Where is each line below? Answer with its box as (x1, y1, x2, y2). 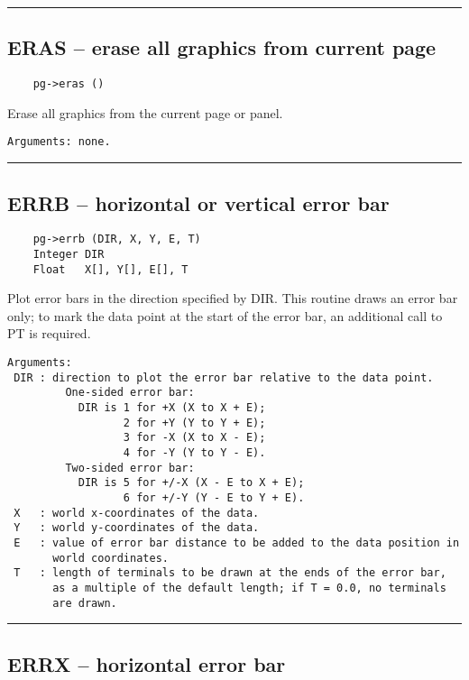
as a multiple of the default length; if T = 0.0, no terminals (52, 581, 446, 594)
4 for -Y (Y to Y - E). (123, 446, 266, 459)
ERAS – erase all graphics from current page (7, 33, 437, 61)
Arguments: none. (7, 135, 111, 149)
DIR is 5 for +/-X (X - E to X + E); (78, 476, 305, 490)
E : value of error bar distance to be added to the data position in (14, 536, 460, 549)
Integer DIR (32, 247, 105, 261)
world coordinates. (52, 551, 169, 565)
